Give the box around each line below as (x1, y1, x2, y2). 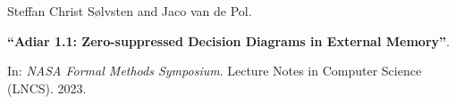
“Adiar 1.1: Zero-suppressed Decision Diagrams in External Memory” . (7, 31, 450, 50)
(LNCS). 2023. (7, 78, 87, 97)
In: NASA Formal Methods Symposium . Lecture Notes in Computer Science (7, 61, 422, 80)
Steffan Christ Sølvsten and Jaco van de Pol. (7, 2, 252, 20)
